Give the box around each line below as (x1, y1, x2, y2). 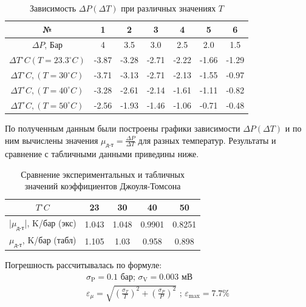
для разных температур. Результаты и (138, 133, 276, 146)
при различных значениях (121, 2, 216, 14)
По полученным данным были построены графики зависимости (5, 121, 240, 134)
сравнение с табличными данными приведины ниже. (5, 147, 199, 160)
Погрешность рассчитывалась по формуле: (5, 258, 162, 271)
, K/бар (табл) (22, 233, 76, 246)
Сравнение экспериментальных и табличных (21, 167, 185, 180)
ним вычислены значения (5, 133, 98, 146)
